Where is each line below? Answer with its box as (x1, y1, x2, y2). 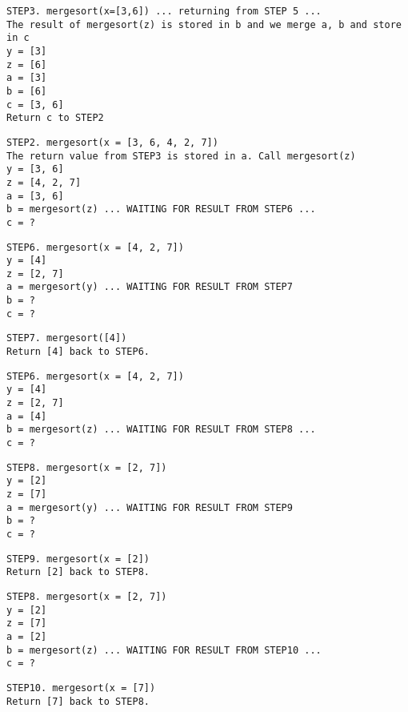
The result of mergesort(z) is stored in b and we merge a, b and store (6, 18, 402, 30)
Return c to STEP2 (6, 112, 104, 124)
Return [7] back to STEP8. (6, 695, 150, 707)
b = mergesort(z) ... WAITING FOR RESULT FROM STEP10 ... (6, 644, 322, 656)
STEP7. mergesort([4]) (6, 332, 127, 344)
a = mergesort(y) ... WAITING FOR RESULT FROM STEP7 (6, 281, 293, 293)
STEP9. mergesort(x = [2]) (6, 553, 150, 565)
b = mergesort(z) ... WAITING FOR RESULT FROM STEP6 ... (6, 203, 316, 215)
